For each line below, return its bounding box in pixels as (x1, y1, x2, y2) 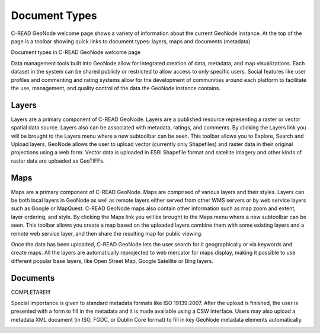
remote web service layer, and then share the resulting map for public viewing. (11, 230, 203, 237)
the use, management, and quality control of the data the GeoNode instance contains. (11, 84, 220, 91)
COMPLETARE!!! (11, 288, 50, 296)
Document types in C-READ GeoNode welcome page (11, 49, 141, 56)
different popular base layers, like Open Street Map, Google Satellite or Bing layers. (11, 257, 213, 264)
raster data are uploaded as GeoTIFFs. (11, 157, 105, 164)
